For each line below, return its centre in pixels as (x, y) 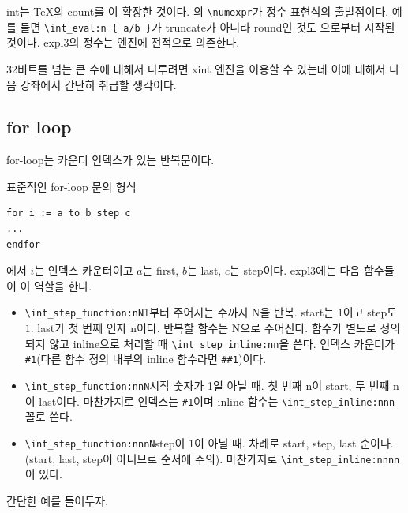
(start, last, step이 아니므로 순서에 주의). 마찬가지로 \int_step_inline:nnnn (212, 458)
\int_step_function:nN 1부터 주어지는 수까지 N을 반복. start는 (180, 312)
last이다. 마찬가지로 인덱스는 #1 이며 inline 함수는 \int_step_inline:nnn (217, 401)
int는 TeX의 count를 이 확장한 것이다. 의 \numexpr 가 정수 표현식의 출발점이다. (198, 11)
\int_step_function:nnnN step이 (105, 442)
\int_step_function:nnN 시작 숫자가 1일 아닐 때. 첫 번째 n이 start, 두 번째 (207, 386)
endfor (23, 244)
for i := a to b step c (69, 213)
